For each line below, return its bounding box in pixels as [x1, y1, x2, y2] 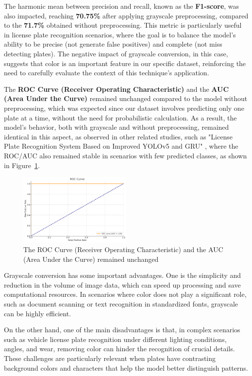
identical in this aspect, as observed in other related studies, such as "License [4, 131, 233, 141]
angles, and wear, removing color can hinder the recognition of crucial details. [4, 343, 235, 354]
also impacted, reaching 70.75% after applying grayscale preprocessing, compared [4, 10, 249, 20]
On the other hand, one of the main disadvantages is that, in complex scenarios [4, 325, 240, 335]
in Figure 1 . [4, 160, 40, 170]
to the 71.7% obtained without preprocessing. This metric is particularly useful [4, 20, 242, 30]
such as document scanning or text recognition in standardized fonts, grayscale [4, 299, 238, 309]
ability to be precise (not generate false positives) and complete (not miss [4, 39, 222, 49]
